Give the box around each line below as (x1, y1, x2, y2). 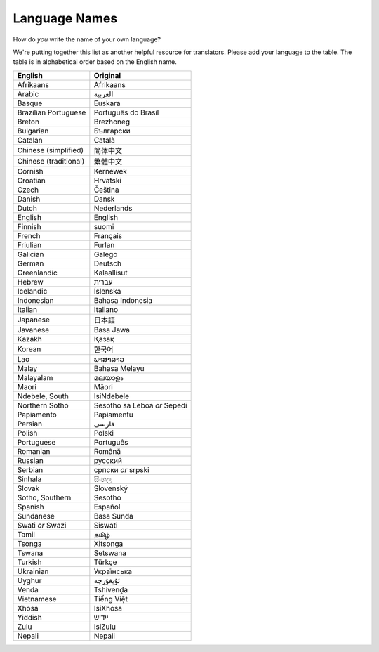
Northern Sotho (17, 400, 69, 410)
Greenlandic (17, 268, 58, 278)
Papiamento (17, 410, 58, 419)
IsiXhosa (93, 603, 123, 613)
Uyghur (17, 575, 42, 585)
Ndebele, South (17, 391, 69, 400)
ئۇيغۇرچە (93, 575, 121, 585)
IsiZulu (93, 622, 116, 632)
